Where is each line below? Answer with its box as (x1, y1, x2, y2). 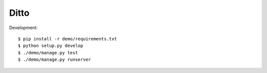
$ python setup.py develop (18, 43, 84, 49)
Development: (9, 25, 38, 31)
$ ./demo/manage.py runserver (18, 57, 91, 63)
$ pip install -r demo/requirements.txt (18, 36, 117, 41)
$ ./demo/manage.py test (18, 50, 78, 55)
